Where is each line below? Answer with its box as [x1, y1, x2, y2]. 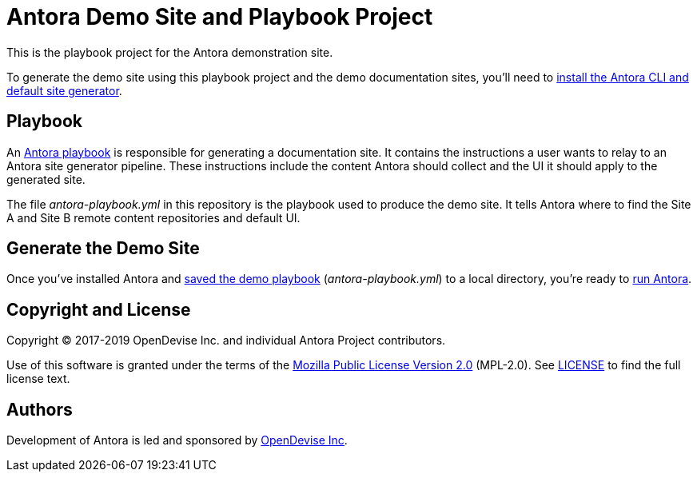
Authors [6, 399, 73, 420]
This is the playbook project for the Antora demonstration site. [6, 45, 333, 59]
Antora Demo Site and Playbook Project [6, 3, 433, 30]
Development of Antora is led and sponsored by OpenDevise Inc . [6, 433, 348, 448]
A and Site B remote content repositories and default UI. [6, 210, 301, 225]
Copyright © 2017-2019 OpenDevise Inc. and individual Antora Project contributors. [6, 333, 446, 348]
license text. [6, 372, 70, 386]
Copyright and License [6, 299, 191, 320]
